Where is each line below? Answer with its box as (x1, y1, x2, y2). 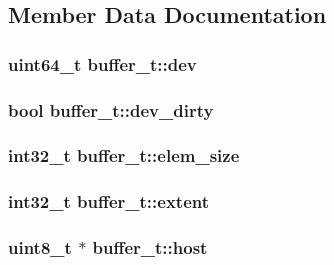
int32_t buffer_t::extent (8, 189, 210, 214)
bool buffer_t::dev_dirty (8, 97, 214, 122)
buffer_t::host (92, 235, 208, 260)
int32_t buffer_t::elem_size (8, 143, 240, 168)
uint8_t (8, 235, 72, 260)
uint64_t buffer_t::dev (8, 51, 197, 76)
